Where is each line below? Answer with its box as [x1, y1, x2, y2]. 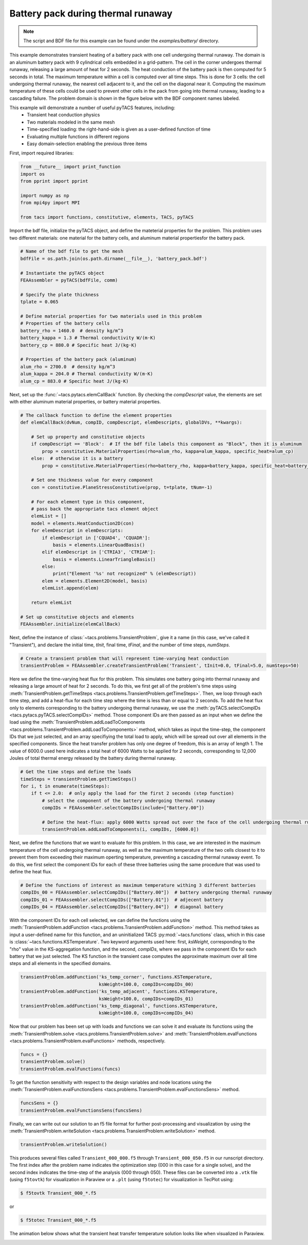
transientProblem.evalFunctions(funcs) [20, 1066, 121, 1072]
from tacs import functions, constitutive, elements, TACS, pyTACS [20, 214, 194, 220]
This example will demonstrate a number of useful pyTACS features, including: [9, 104, 176, 111]
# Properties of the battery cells [20, 321, 110, 326]
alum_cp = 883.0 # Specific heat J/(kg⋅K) [20, 378, 129, 384]
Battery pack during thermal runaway [9, 8, 173, 19]
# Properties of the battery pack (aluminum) [20, 357, 137, 362]
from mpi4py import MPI [20, 200, 81, 206]
